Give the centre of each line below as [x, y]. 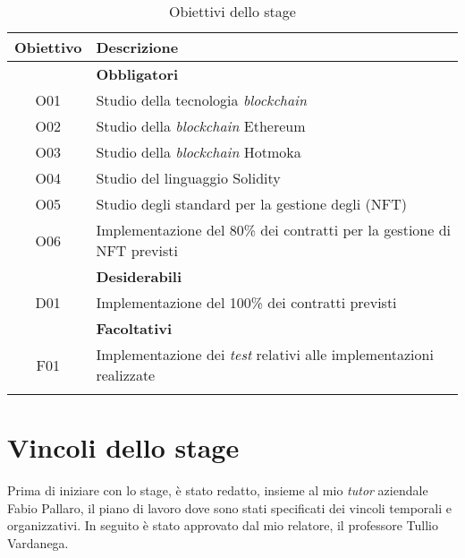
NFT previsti [137, 250]
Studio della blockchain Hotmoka [199, 152]
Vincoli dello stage [123, 447]
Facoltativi [134, 328]
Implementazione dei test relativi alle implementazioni [265, 354]
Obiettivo [48, 47]
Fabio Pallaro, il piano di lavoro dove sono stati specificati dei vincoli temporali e [229, 507]
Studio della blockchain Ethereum [201, 126]
